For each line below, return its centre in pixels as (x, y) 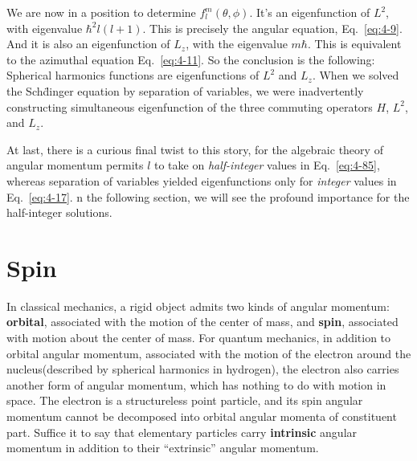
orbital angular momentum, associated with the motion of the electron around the (209, 353)
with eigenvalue (45, 28)
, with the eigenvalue (237, 44)
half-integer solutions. (59, 212)
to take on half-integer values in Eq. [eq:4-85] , (267, 165)
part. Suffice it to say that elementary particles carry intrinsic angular (182, 432)
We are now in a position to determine (101, 12)
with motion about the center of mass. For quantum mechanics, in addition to (199, 338)
